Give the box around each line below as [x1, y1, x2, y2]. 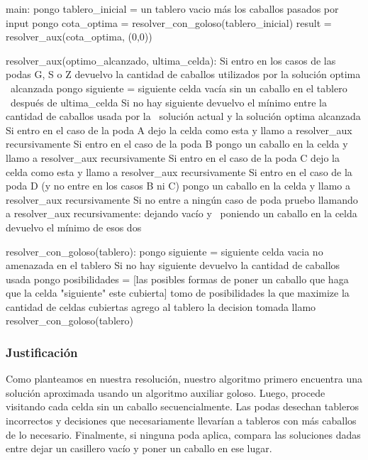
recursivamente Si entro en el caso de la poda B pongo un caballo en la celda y [6, 136, 348, 151]
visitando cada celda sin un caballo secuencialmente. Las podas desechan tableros [6, 399, 359, 414]
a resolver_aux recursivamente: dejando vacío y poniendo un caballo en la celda [6, 206, 357, 221]
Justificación [6, 343, 78, 361]
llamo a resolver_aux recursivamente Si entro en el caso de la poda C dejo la [6, 150, 340, 165]
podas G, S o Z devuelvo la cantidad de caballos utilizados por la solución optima [6, 67, 361, 82]
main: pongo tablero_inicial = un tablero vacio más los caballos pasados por [6, 1, 339, 16]
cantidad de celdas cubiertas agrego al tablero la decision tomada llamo [6, 299, 316, 314]
